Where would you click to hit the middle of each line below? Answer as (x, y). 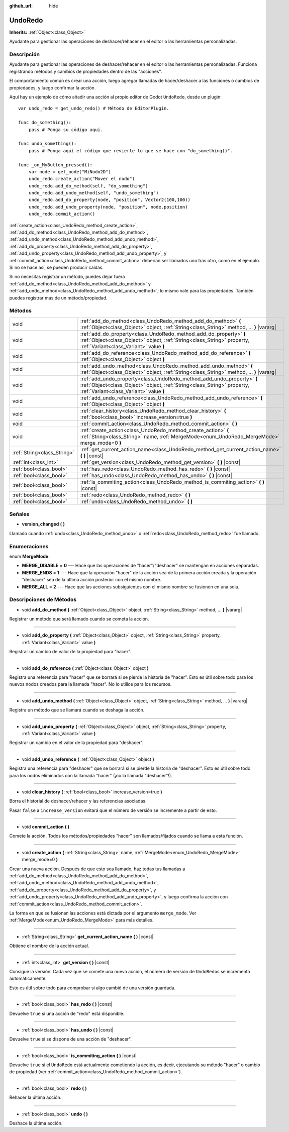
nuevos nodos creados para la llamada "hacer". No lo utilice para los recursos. (90, 684)
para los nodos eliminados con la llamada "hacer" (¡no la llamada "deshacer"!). (91, 775)
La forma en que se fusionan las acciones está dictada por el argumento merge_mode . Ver (103, 913)
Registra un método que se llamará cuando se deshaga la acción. (77, 710)
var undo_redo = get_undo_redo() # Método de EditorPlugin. (94, 109)
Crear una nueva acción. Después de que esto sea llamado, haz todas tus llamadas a (97, 869)
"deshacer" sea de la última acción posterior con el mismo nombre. (92, 580)
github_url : (21, 6)
